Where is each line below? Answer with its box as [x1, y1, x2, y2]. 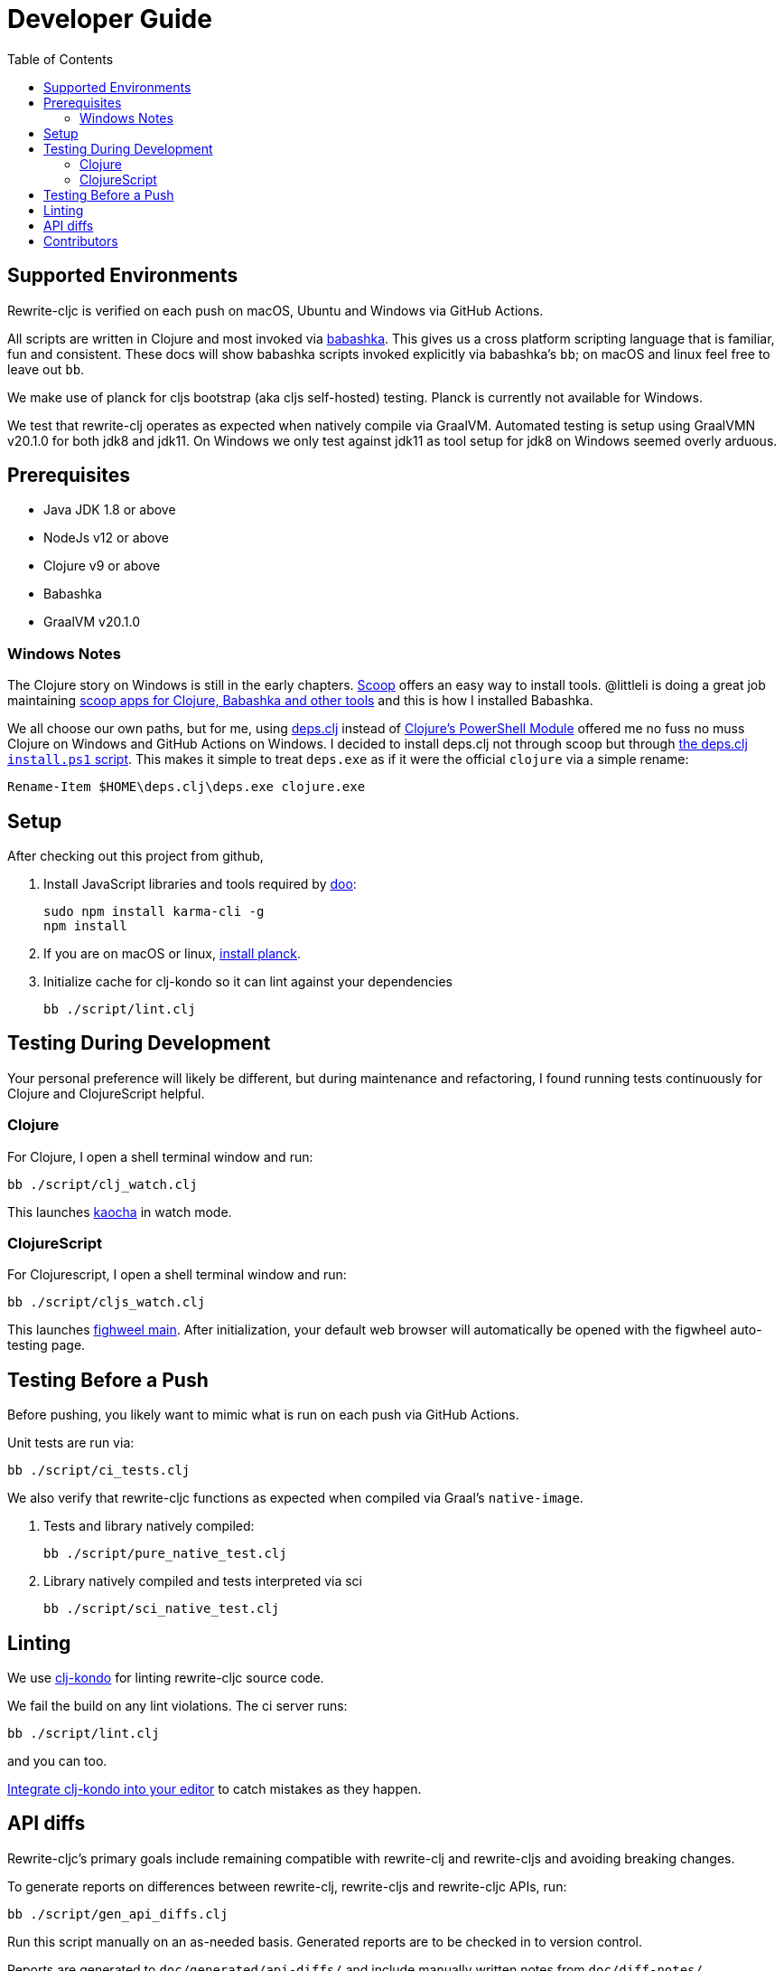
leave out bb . [7, 361, 85, 377]
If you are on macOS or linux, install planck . [43, 946, 302, 962]
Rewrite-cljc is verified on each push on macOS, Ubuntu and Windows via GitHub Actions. [7, 302, 544, 318]
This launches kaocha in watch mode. [7, 1203, 232, 1220]
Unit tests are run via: [7, 1435, 135, 1451]
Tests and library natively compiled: [43, 1518, 255, 1534]
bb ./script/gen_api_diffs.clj [7, 1906, 229, 1921]
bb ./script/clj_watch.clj [7, 1176, 198, 1192]
